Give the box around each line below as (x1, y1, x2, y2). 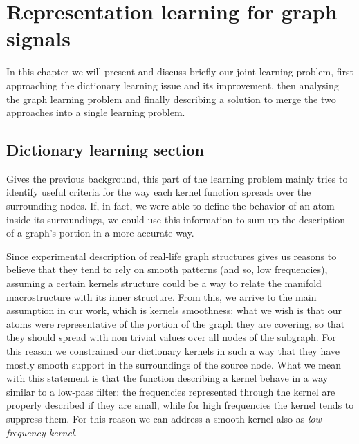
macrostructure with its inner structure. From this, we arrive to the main (6, 289, 317, 304)
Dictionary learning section (6, 139, 205, 160)
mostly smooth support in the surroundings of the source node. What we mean (6, 357, 342, 371)
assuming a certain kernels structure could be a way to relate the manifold (6, 276, 322, 290)
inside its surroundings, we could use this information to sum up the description (6, 212, 346, 226)
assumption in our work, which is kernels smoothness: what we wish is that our (6, 303, 342, 317)
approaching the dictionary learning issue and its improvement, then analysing (6, 77, 339, 92)
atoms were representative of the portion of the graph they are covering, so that (6, 316, 345, 331)
